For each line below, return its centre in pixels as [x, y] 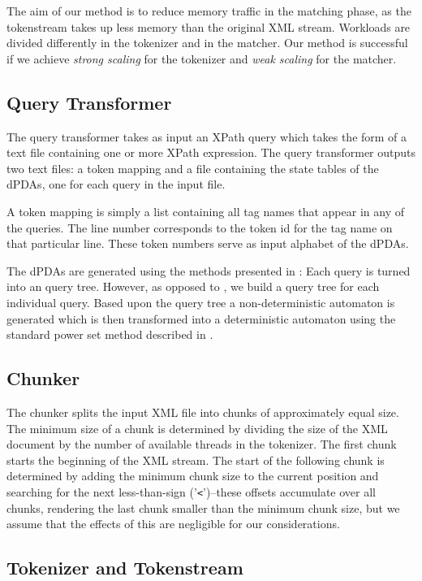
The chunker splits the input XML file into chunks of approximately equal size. [203, 412]
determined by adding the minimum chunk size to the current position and [193, 476]
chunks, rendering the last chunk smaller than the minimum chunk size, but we [203, 507]
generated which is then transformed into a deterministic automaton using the [201, 318]
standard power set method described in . [110, 334]
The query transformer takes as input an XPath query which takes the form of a [207, 136]
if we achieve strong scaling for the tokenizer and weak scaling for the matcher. [202, 58]
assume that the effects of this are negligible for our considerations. [173, 524]
